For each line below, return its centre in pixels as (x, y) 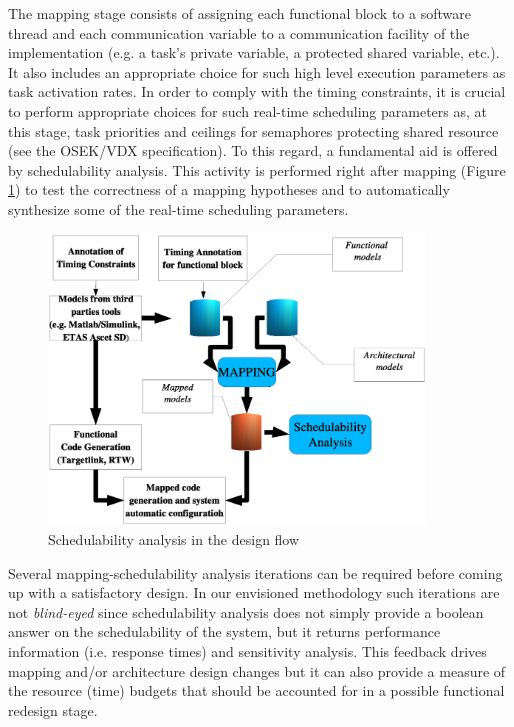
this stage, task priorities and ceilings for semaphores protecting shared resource (253, 130)
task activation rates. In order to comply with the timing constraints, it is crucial (257, 91)
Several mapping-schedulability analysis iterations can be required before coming (255, 572)
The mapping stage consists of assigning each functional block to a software (239, 13)
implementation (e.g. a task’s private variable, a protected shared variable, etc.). (254, 52)
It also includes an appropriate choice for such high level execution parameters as (257, 71)
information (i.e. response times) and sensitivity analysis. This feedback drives (247, 651)
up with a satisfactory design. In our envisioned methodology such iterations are (254, 592)
